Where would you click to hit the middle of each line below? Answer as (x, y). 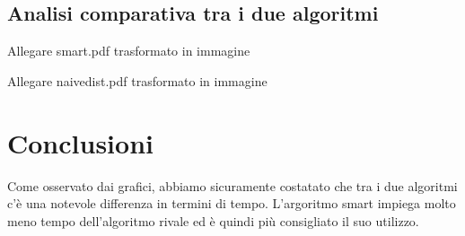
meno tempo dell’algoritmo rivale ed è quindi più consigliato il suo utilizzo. (213, 220)
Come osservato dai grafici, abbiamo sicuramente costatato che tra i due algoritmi (232, 185)
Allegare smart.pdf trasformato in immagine (129, 51)
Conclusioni (80, 142)
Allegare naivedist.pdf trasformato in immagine (137, 80)
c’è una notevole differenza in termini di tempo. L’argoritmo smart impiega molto (232, 203)
